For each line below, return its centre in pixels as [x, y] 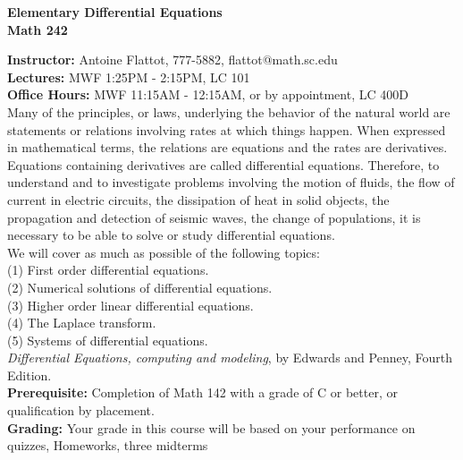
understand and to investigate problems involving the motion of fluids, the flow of [231, 182]
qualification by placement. [81, 410]
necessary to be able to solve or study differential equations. [171, 235]
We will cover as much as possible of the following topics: [164, 252]
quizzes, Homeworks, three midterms [108, 445]
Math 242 [38, 29]
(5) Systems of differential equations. [108, 340]
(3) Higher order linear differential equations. [130, 305]
